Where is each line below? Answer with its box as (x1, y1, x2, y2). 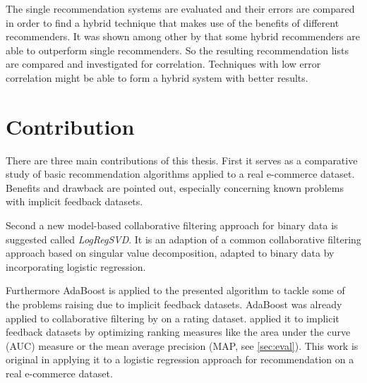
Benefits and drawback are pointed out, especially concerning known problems (6, 180, 344, 195)
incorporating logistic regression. (6, 259, 146, 274)
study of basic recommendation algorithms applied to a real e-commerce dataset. (6, 166, 355, 181)
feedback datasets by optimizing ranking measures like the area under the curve (6, 324, 351, 339)
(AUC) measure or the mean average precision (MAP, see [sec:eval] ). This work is (6, 338, 359, 353)
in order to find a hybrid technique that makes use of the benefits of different (6, 15, 339, 30)
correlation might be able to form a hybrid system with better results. (6, 70, 308, 85)
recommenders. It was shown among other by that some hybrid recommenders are (6, 29, 360, 44)
